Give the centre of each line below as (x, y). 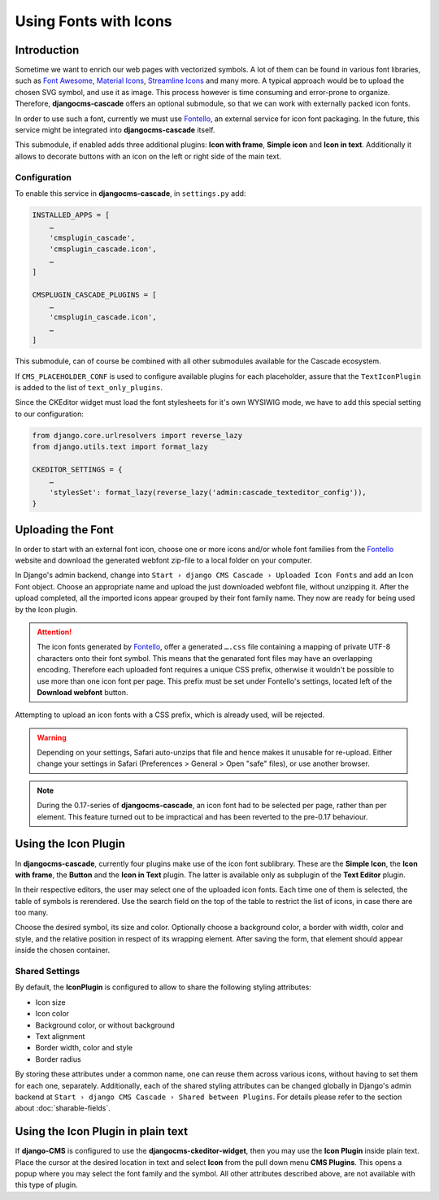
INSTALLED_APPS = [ (71, 215)
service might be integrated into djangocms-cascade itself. (115, 130)
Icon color (52, 1014)
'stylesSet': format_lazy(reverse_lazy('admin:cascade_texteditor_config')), (208, 492)
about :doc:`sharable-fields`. (63, 1108)
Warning (52, 737)
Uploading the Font (64, 530)
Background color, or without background (105, 1025)
